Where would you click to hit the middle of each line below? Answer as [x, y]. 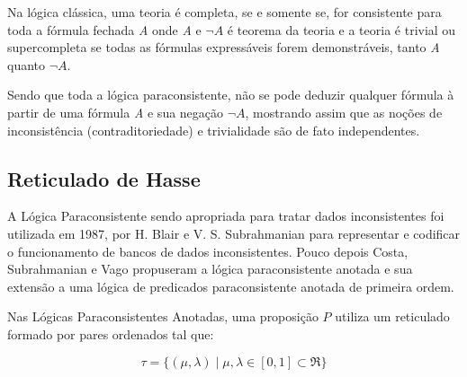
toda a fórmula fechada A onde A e [104, 29]
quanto [27, 64]
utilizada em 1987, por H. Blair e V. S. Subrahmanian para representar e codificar [234, 233]
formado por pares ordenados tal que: [111, 333]
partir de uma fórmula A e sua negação [116, 112]
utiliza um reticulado [392, 316]
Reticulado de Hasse [104, 178]
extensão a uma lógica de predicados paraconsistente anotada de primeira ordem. [231, 286]
